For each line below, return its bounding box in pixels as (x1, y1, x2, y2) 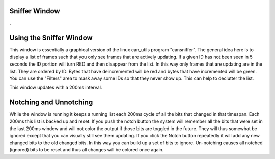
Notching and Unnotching (9, 98, 93, 107)
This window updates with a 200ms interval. (9, 84, 102, 91)
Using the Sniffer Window (9, 34, 93, 42)
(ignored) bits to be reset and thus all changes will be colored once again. (9, 147, 164, 153)
